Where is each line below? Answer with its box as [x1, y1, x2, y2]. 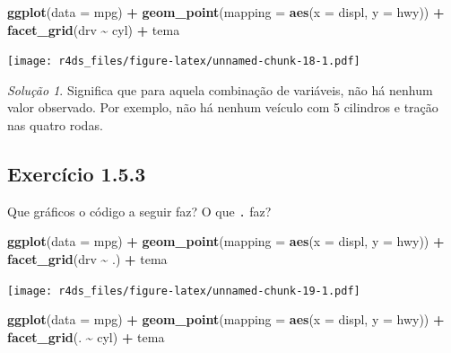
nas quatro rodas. [7, 116, 103, 135]
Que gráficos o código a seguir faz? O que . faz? [7, 201, 272, 220]
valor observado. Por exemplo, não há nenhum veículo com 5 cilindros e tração [7, 98, 438, 117]
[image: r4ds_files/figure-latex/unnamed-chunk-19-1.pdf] [7, 284, 360, 297]
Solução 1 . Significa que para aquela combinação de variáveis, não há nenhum [7, 80, 433, 99]
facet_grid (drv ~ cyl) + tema [7, 20, 180, 39]
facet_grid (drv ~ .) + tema [7, 250, 168, 269]
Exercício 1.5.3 [7, 160, 146, 188]
